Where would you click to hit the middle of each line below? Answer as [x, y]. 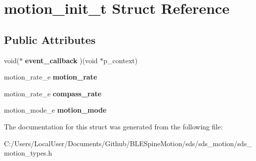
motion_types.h [28, 153]
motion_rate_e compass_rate [53, 93]
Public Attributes [50, 39]
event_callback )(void [61, 60]
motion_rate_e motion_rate [51, 77]
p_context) [121, 60]
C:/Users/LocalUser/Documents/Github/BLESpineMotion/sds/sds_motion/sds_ [128, 143]
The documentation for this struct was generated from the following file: [113, 126]
